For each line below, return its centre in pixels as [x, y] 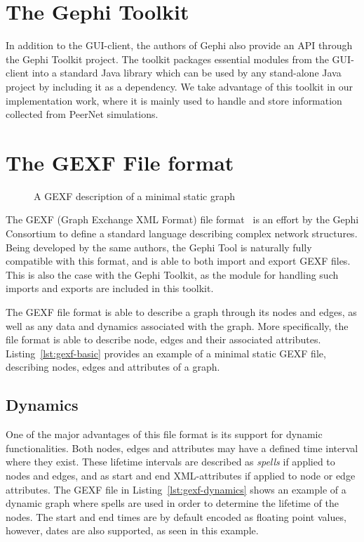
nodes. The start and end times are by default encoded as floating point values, [176, 516]
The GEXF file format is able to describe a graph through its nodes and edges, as [181, 311]
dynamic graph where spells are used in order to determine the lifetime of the [172, 503]
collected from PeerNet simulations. [82, 114]
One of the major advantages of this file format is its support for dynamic [164, 434]
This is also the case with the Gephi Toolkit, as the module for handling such [172, 274]
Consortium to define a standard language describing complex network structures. [182, 233]
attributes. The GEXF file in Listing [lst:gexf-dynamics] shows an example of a [176, 489]
